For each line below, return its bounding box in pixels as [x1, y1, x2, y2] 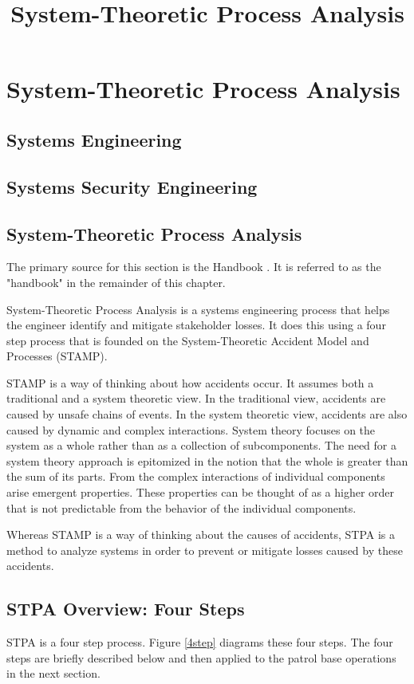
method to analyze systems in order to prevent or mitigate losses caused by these [6, 541, 403, 558]
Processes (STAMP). [6, 348, 108, 364]
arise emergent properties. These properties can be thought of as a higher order [6, 484, 395, 501]
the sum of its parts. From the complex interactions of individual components [6, 468, 385, 485]
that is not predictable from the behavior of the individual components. [6, 499, 357, 516]
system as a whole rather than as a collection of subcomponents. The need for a [6, 437, 396, 454]
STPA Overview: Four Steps [6, 596, 245, 621]
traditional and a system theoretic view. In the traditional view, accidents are [6, 390, 386, 407]
